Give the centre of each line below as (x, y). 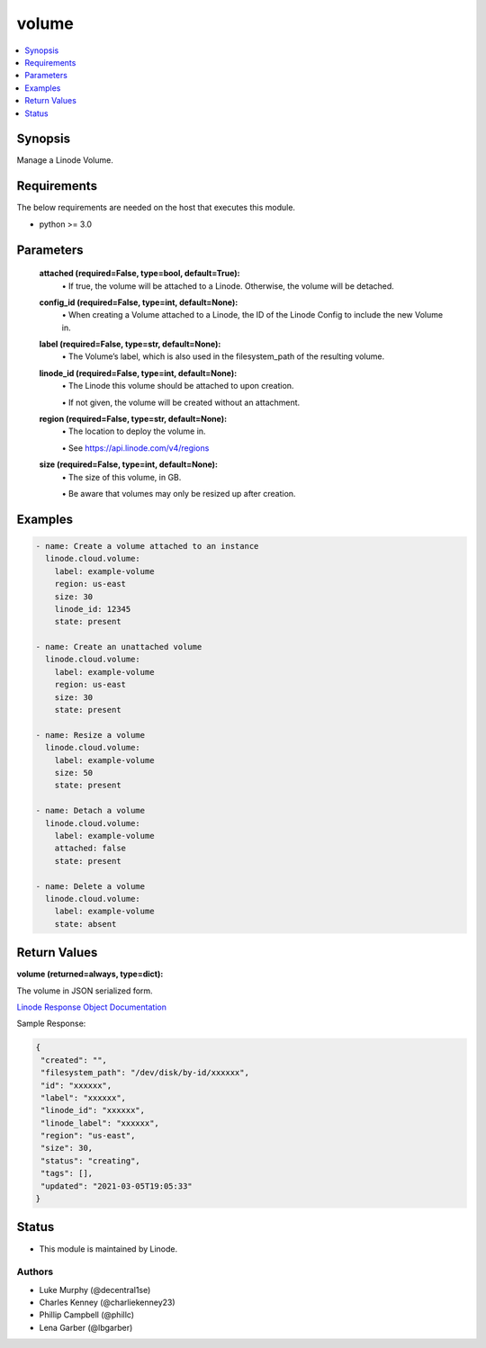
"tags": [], (67, 1173)
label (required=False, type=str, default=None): (130, 344)
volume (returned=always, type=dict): (90, 974)
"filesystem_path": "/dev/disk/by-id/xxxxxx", (145, 1073)
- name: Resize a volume (90, 735)
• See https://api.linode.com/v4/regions (135, 448)
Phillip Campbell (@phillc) (87, 1315)
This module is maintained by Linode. (108, 1249)
